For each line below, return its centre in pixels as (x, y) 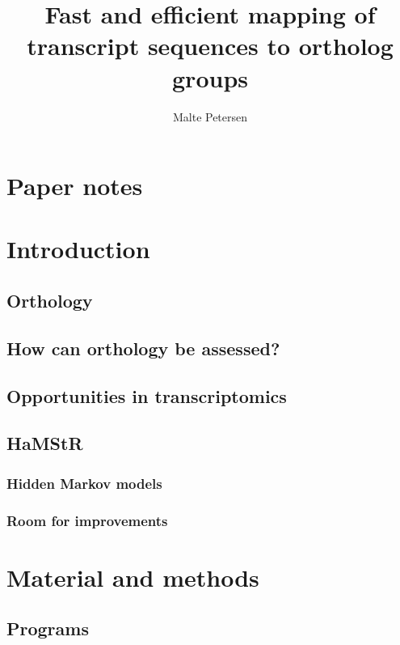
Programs (48, 628)
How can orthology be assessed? (143, 348)
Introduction (78, 249)
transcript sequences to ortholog (210, 46)
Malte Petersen (210, 116)
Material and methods (133, 577)
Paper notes (75, 186)
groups (210, 77)
